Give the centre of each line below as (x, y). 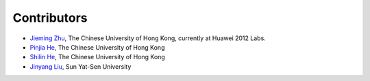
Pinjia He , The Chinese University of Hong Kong (97, 47)
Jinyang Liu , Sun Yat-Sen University (81, 66)
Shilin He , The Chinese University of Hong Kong (98, 57)
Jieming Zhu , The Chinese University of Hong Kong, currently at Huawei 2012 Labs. (148, 38)
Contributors (50, 18)
